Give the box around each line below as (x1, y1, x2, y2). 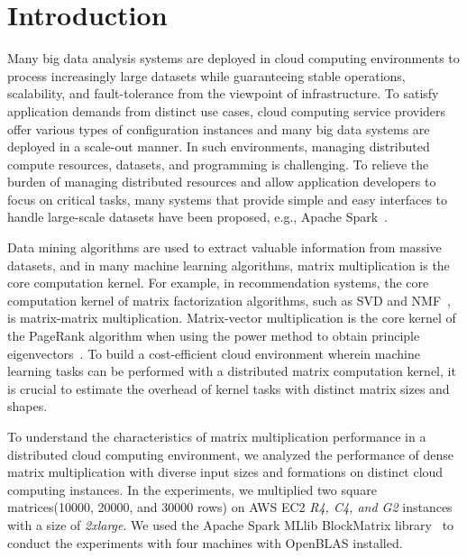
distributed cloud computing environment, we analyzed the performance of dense (7, 444, 453, 463)
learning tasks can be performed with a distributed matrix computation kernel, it (7, 361, 456, 380)
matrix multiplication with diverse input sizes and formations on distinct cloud (7, 462, 444, 481)
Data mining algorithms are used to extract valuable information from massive (7, 238, 442, 257)
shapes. (7, 397, 48, 416)
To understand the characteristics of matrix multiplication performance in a (7, 427, 426, 445)
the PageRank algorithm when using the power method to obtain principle (7, 326, 420, 345)
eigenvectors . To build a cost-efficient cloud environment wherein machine (7, 343, 420, 362)
